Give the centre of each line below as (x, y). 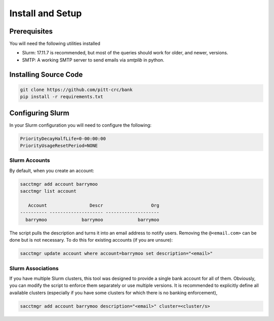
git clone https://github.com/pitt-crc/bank (76, 90)
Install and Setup (46, 13)
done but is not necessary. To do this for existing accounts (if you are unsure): (91, 240)
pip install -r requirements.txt (62, 97)
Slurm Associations (34, 268)
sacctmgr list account (48, 191)
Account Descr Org (94, 205)
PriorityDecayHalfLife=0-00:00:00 (63, 138)
